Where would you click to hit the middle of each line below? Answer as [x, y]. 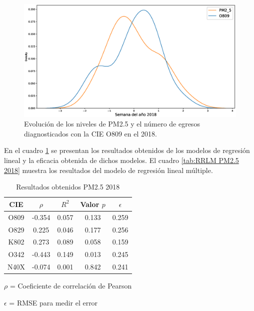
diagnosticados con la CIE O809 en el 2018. [90, 133]
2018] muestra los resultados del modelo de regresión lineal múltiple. [108, 170]
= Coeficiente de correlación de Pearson [71, 286]
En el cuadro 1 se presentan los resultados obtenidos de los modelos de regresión [127, 150]
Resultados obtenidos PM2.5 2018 [68, 187]
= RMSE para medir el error [53, 302]
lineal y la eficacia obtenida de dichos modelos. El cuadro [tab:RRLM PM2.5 [121, 160]
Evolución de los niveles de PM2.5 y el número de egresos [112, 124]
